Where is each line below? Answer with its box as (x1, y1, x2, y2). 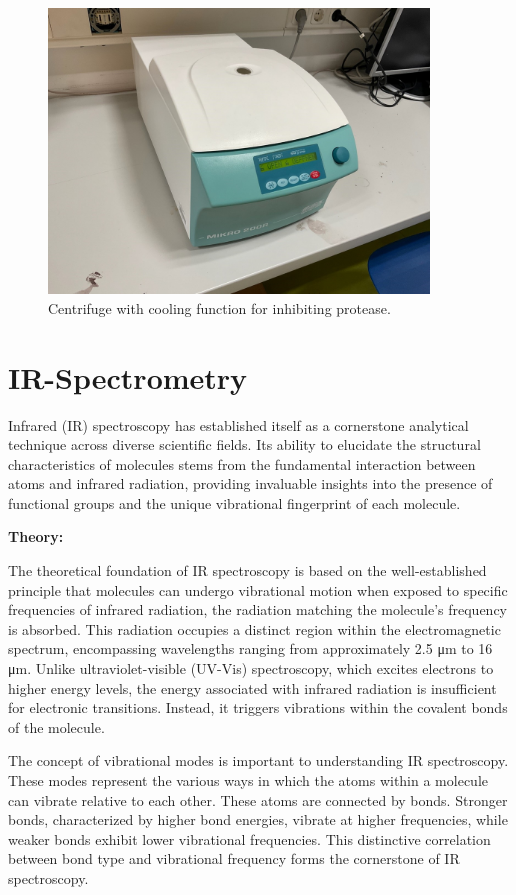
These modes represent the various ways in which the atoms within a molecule (8, 770, 489, 790)
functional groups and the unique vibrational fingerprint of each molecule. (8, 492, 461, 513)
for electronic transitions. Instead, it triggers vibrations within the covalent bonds (8, 697, 508, 718)
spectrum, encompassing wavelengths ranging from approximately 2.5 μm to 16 (8, 638, 493, 659)
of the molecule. (8, 716, 105, 737)
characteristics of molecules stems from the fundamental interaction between (8, 453, 476, 474)
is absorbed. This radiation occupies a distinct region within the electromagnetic (8, 618, 501, 639)
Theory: (8, 526, 64, 547)
